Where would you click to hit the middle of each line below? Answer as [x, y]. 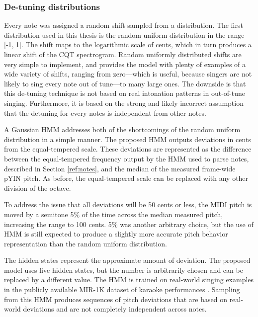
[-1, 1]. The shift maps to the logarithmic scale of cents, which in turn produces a [128, 44]
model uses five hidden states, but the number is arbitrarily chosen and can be [124, 270]
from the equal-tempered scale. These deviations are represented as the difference [128, 149]
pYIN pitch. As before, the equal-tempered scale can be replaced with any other [126, 178]
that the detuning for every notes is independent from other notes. [105, 113]
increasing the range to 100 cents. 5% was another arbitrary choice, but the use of [129, 224]
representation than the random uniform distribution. [86, 243]
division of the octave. [38, 188]
